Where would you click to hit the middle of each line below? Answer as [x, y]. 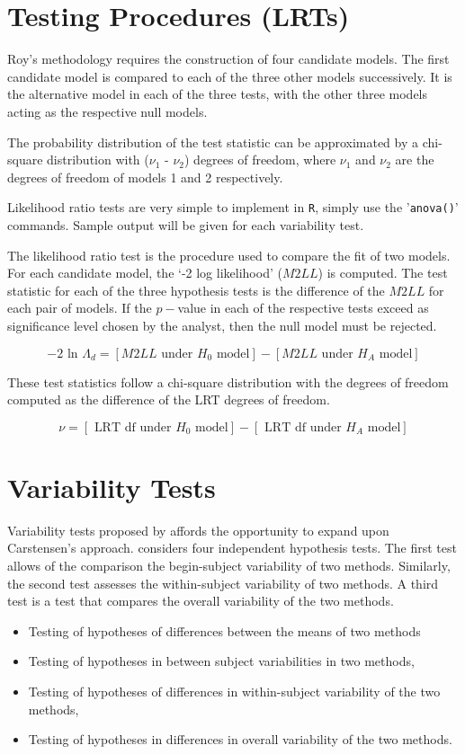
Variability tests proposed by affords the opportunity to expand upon [198, 530]
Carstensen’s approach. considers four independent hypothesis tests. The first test [232, 548]
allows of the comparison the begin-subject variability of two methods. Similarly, [229, 565]
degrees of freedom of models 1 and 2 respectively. [145, 177]
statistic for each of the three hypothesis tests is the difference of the [196, 290]
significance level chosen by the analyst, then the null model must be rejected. [222, 325]
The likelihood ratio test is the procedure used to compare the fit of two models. [229, 255]
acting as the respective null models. [107, 111]
